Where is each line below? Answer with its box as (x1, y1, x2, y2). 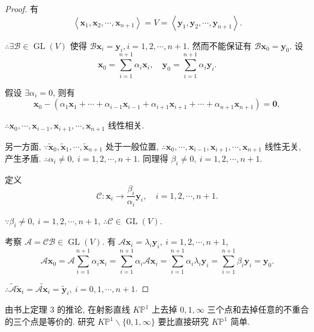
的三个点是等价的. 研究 (5, 315, 95, 328)
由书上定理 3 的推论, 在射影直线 (5, 303, 130, 316)
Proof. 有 (5, 2, 39, 15)
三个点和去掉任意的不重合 (207, 303, 309, 316)
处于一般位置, (105, 139, 159, 152)
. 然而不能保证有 (187, 39, 252, 51)
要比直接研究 (158, 315, 209, 328)
